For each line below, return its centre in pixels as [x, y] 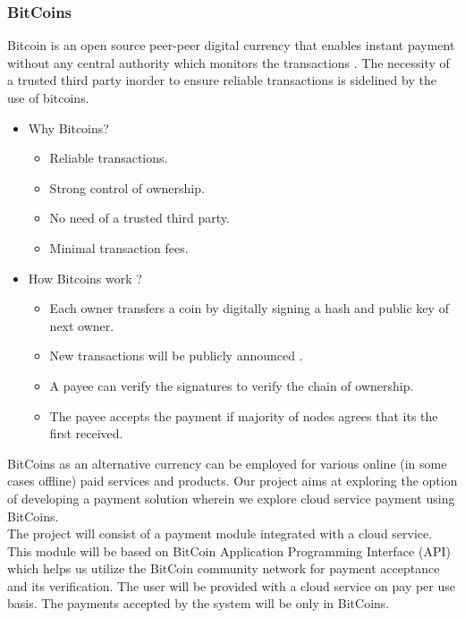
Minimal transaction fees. [119, 247]
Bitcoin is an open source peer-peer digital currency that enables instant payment [231, 45]
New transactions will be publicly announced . [176, 356]
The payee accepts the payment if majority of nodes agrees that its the [244, 415]
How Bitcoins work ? [85, 278]
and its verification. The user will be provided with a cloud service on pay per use [232, 585]
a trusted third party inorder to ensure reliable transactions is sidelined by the [222, 80]
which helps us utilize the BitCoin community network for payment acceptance [224, 568]
